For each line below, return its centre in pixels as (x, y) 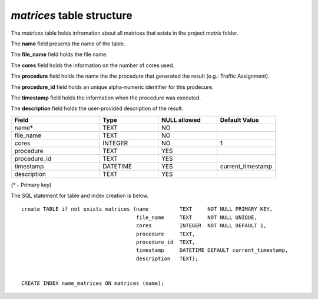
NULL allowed (181, 119)
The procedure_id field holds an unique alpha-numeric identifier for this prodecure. (112, 87)
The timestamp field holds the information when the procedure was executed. (106, 98)
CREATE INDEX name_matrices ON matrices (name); (93, 283)
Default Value (239, 119)
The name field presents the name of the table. (68, 44)
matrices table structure (72, 15)
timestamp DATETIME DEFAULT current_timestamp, (212, 250)
